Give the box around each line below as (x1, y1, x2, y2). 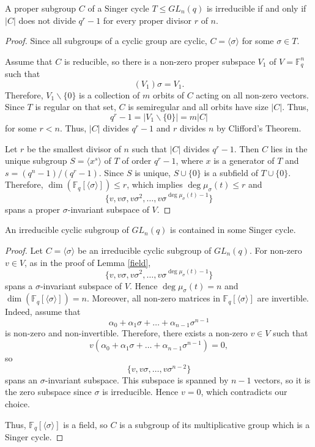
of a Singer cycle (87, 2, 149, 14)
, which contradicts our (201, 385, 287, 398)
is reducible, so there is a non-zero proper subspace (64, 54, 255, 67)
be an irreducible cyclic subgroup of (77, 243, 212, 256)
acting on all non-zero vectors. (196, 88, 309, 101)
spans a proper (5, 202, 61, 215)
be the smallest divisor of (27, 142, 121, 155)
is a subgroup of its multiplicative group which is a (119, 418, 310, 430)
